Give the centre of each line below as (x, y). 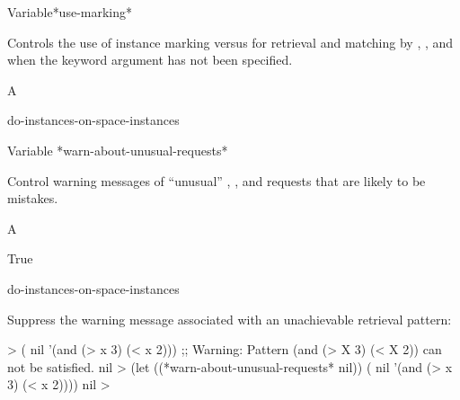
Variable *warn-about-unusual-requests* (118, 150)
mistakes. (33, 198)
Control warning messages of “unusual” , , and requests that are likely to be (217, 180)
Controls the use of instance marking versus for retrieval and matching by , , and (230, 42)
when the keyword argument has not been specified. (150, 60)
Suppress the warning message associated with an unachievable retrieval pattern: (230, 319)
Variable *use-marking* (70, 12)
